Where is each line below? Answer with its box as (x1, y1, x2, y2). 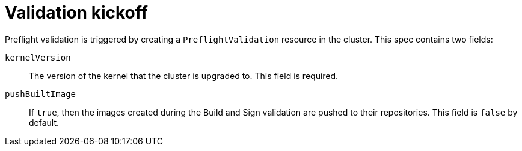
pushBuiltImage (5, 89, 76, 99)
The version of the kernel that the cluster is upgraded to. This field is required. (29, 70, 339, 81)
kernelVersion (5, 52, 71, 62)
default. (29, 117, 60, 128)
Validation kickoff (5, 2, 148, 23)
